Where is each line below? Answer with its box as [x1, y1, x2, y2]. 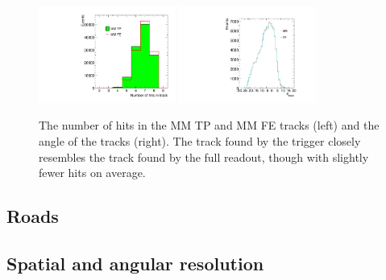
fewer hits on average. [39, 164, 146, 181]
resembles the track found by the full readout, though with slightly [39, 148, 369, 165]
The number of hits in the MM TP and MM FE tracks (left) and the [39, 117, 380, 134]
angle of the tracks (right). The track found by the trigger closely [39, 133, 361, 150]
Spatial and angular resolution [6, 251, 264, 275]
